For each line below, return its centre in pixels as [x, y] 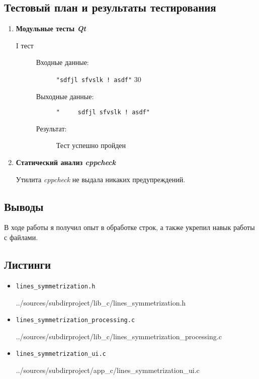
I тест [25, 45]
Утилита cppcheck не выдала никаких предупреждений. [101, 179]
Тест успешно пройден [91, 145]
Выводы [24, 206]
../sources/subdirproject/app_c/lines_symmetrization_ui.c [108, 370]
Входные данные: [62, 62]
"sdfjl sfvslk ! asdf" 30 [99, 79]
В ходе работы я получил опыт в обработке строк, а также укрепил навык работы [129, 227]
